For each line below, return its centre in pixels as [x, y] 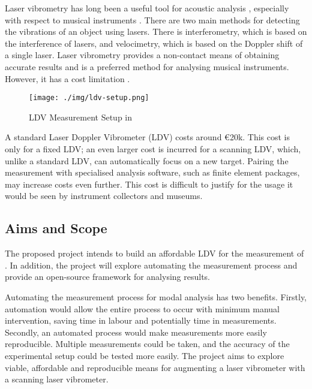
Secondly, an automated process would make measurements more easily [136, 332]
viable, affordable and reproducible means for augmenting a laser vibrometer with [155, 367]
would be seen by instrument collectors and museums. [104, 196]
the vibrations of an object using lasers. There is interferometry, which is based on [156, 31]
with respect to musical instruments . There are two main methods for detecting [152, 19]
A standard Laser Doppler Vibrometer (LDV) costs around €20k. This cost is [148, 137]
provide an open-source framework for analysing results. [108, 277]
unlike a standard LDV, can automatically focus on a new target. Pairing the [147, 160]
